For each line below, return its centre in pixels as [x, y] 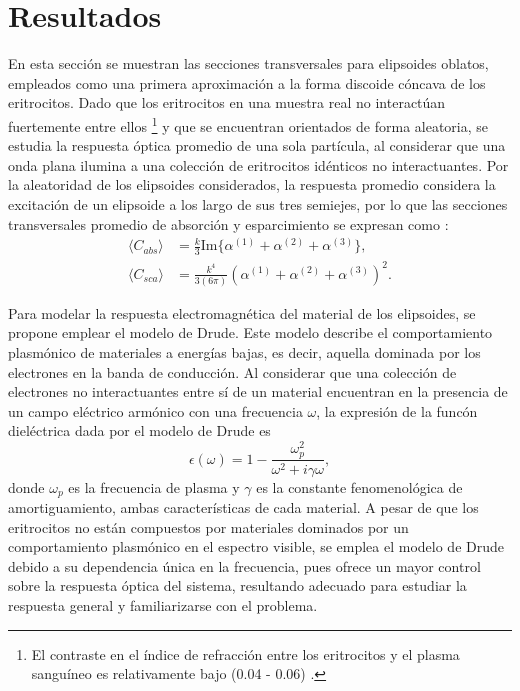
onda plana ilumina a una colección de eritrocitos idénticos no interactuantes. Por [258, 164]
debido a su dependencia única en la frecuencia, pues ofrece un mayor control [244, 565]
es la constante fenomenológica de [359, 486]
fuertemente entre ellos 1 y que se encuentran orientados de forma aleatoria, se [248, 124]
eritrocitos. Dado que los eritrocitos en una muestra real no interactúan [227, 102]
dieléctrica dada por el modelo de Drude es [139, 430]
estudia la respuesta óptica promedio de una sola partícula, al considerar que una [257, 145]
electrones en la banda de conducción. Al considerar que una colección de [232, 371]
